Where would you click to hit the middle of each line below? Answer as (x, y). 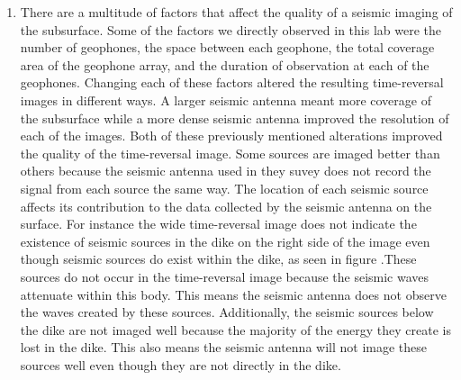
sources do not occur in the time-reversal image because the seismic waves (225, 276)
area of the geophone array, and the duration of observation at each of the (225, 64)
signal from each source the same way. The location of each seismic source (224, 188)
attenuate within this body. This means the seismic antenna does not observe (233, 294)
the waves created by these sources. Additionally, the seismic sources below (227, 312)
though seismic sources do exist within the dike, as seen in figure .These (218, 259)
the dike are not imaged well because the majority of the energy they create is (235, 329)
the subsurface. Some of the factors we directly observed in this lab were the (231, 29)
